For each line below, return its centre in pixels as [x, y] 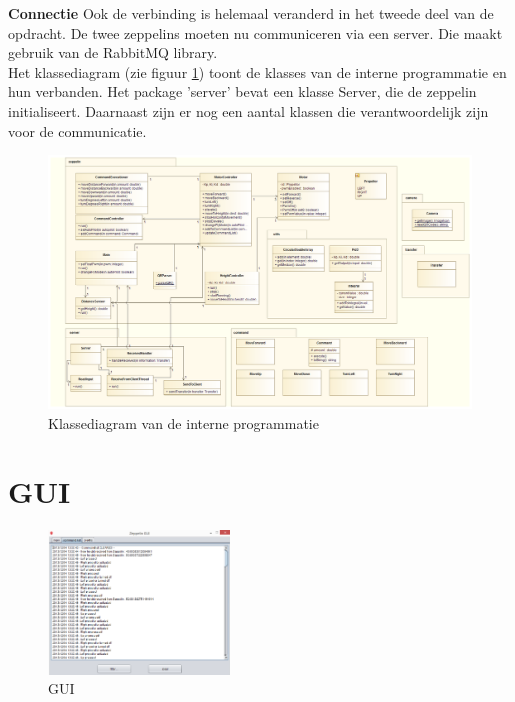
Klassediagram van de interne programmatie [183, 422]
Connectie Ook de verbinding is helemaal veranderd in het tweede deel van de [251, 13]
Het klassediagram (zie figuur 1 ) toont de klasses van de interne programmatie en [257, 71]
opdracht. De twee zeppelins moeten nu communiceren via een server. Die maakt [255, 32]
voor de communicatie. [77, 130]
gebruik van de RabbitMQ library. [113, 52]
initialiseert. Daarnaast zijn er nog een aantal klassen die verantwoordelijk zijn [248, 110]
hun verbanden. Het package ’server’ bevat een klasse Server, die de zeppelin [242, 91]
